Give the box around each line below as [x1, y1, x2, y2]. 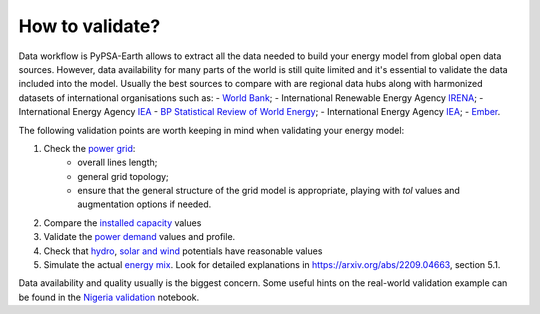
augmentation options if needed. [77, 198, 212, 210]
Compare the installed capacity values [43, 216, 202, 229]
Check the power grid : [43, 142, 136, 154]
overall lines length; [77, 156, 158, 169]
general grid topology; [77, 170, 169, 182]
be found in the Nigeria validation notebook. [18, 291, 200, 303]
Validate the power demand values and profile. [43, 231, 236, 243]
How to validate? [18, 15, 161, 37]
